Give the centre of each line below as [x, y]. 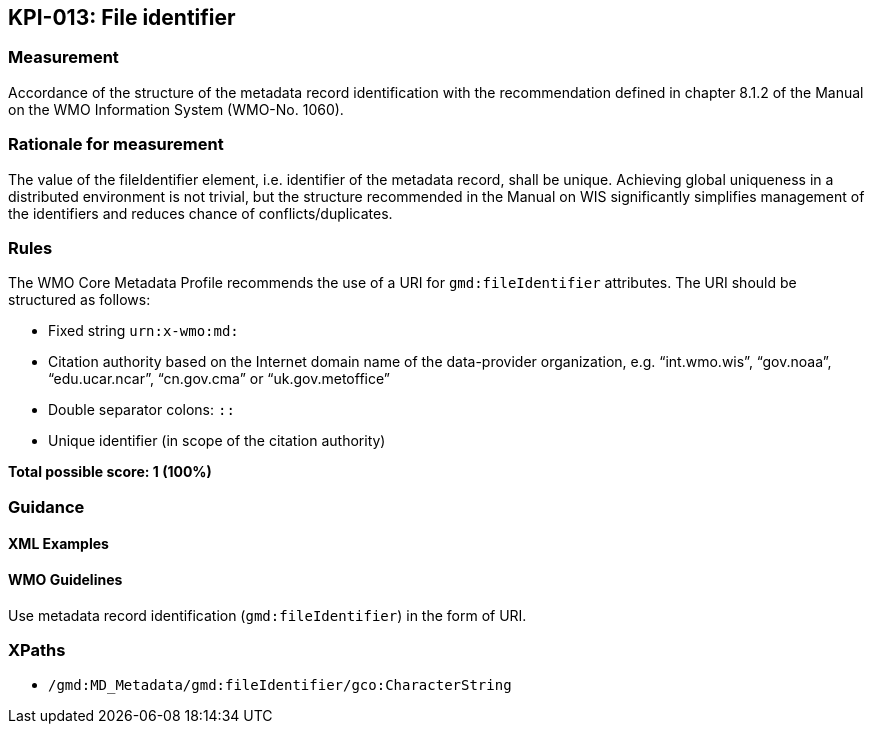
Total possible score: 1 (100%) [110, 472]
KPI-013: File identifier [122, 17]
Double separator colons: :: [141, 410]
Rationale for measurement [116, 144]
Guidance [46, 506]
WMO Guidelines [65, 579]
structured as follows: [79, 300]
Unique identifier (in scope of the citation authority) [217, 441]
